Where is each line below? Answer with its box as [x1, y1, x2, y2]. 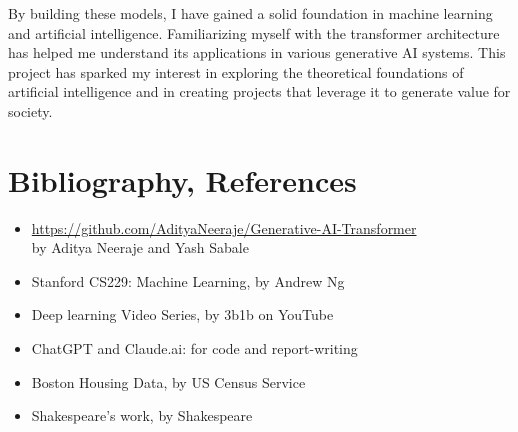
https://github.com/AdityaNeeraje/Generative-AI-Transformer [31, 217, 417, 238]
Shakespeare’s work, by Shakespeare [31, 405, 253, 426]
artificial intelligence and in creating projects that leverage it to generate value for [8, 81, 511, 102]
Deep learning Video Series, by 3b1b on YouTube [31, 304, 334, 325]
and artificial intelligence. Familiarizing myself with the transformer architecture [8, 22, 500, 43]
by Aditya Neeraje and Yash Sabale [31, 237, 249, 258]
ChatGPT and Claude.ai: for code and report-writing [31, 338, 358, 359]
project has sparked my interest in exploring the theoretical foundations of [8, 61, 464, 82]
